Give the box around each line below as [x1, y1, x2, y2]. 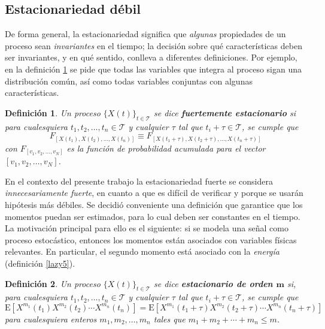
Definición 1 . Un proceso [5, 106, 101, 119]
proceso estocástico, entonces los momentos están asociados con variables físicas [5, 233, 297, 246]
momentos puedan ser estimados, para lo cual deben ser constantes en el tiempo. [5, 210, 300, 222]
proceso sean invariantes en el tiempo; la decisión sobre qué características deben [5, 39, 302, 52]
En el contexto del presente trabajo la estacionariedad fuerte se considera [5, 174, 273, 187]
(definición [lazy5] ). [5, 256, 75, 269]
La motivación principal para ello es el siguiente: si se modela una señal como [5, 222, 288, 234]
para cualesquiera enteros [5, 312, 97, 325]
